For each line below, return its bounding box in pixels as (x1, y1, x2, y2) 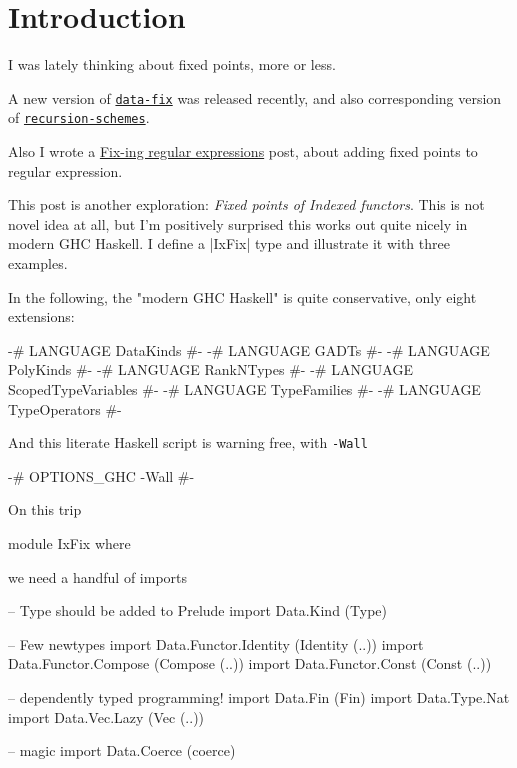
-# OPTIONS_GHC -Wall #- (8, 465, 195, 486)
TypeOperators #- (8, 398, 122, 419)
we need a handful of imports (8, 566, 188, 587)
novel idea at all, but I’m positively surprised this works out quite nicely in (8, 213, 468, 234)
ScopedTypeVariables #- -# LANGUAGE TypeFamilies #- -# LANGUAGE (8, 378, 481, 399)
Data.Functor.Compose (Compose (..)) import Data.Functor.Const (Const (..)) (8, 653, 492, 674)
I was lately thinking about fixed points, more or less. (8, 54, 336, 75)
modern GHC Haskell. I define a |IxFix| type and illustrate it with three (8, 233, 450, 254)
